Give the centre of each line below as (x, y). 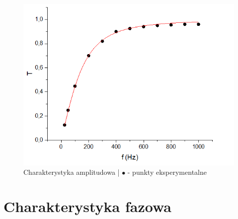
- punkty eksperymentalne (167, 172)
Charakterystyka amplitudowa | (72, 172)
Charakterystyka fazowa (87, 206)
